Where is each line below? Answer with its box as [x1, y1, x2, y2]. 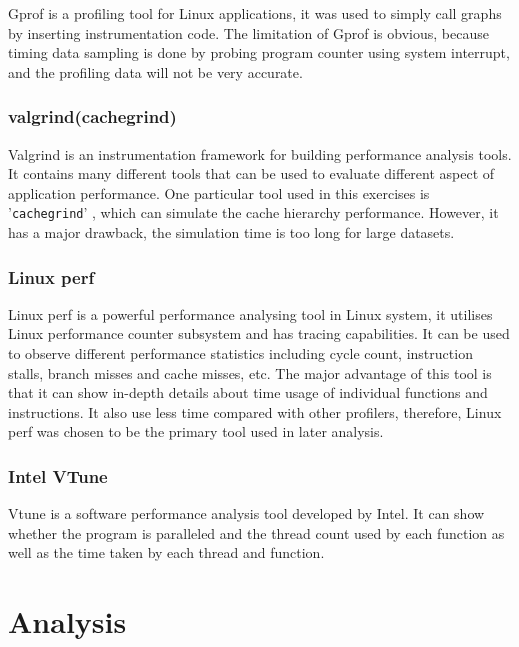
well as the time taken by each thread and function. [8, 542, 325, 563]
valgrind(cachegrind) [8, 104, 177, 129]
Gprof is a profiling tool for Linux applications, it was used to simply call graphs [8, 3, 502, 23]
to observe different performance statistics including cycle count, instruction [8, 343, 473, 364]
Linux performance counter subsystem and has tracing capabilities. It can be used [8, 323, 510, 344]
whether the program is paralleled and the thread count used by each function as [8, 522, 505, 543]
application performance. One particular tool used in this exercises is [8, 182, 430, 203]
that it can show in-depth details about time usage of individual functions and [8, 382, 488, 403]
